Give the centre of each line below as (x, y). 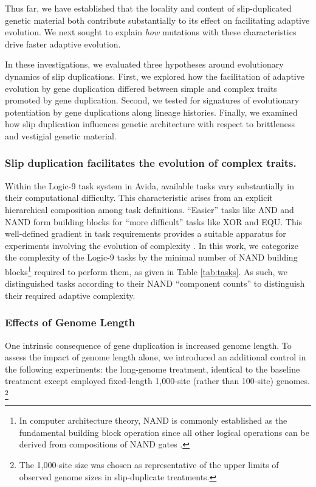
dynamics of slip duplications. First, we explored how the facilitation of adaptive (155, 76)
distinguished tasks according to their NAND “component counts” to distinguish (155, 283)
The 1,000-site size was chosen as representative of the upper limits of (149, 465)
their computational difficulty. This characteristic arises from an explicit (139, 198)
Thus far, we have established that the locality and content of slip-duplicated (148, 8)
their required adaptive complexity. (70, 295)
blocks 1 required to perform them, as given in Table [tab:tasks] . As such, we (146, 270)
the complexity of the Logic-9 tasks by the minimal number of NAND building (151, 257)
